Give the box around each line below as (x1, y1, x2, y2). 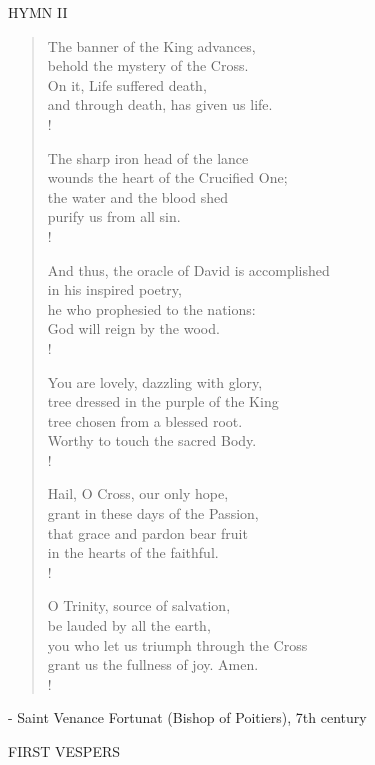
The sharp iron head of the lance (47, 147, 249, 168)
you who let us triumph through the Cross (47, 634, 308, 655)
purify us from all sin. (47, 206, 181, 227)
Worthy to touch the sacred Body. (47, 430, 257, 451)
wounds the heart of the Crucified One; (47, 167, 288, 188)
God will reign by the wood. (47, 318, 220, 339)
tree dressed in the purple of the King (47, 391, 279, 412)
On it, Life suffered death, (47, 74, 207, 95)
